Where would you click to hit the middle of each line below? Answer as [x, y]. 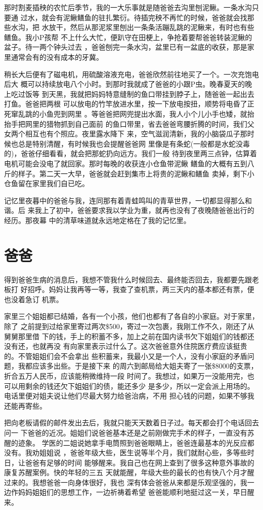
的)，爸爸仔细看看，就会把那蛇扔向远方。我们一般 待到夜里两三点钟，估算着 [131, 153]
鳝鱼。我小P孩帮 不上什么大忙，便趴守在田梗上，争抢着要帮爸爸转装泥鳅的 [128, 37]
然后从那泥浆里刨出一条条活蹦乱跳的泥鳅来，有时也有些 [162, 27]
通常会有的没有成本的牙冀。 [57, 57]
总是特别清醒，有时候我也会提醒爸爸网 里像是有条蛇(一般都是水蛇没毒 [134, 143]
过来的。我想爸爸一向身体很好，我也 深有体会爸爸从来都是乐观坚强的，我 [126, 482]
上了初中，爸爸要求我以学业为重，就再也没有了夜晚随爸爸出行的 [148, 210]
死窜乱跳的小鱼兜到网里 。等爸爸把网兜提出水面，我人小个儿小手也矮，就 [126, 113]
